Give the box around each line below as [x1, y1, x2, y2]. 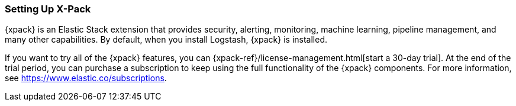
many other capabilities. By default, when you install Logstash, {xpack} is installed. [5, 34, 327, 45]
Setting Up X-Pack [5, 3, 91, 15]
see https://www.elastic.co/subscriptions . [5, 73, 167, 83]
